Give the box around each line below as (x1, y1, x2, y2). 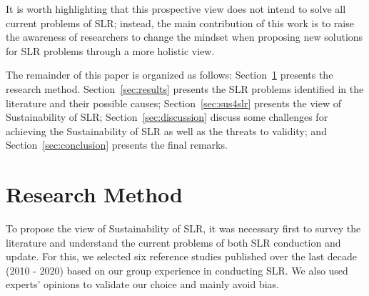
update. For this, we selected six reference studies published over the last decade (6, 249, 358, 264)
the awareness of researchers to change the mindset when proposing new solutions (6, 29, 363, 44)
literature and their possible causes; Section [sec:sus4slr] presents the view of (6, 95, 341, 110)
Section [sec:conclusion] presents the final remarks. (6, 137, 228, 152)
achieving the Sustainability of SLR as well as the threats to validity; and (6, 123, 327, 138)
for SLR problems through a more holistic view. (6, 43, 215, 58)
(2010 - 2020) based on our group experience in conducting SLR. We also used (6, 262, 348, 277)
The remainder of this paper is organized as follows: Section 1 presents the (6, 67, 333, 82)
